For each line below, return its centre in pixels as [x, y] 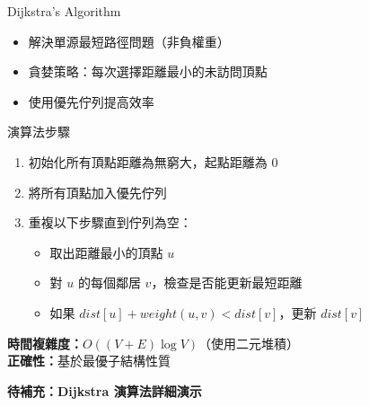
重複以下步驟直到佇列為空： [110, 222]
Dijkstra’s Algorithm [64, 11]
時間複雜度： [45, 343]
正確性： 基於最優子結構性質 [89, 361]
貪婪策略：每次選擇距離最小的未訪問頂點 [148, 71]
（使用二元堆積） [249, 343]
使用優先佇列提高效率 [91, 101]
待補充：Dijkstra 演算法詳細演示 [105, 390]
